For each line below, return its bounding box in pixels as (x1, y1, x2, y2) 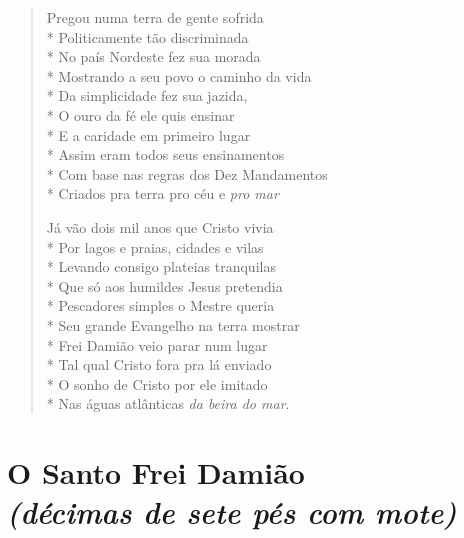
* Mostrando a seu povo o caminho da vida (46, 65, 312, 86)
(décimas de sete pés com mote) (7, 491, 457, 533)
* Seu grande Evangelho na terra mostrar (46, 314, 300, 335)
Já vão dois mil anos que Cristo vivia (46, 216, 274, 237)
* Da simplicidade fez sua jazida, (46, 85, 248, 106)
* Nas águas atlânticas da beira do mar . (46, 393, 290, 414)
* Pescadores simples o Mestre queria (46, 295, 275, 316)
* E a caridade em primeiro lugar (46, 124, 251, 145)
